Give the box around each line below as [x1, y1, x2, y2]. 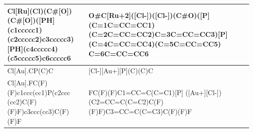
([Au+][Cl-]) [185, 87, 222, 97]
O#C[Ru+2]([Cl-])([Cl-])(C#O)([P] [89, 10, 210, 20]
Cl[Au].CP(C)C [7, 66, 54, 76]
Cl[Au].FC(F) [7, 78, 48, 88]
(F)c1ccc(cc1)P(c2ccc [7, 87, 71, 97]
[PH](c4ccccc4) [7, 43, 58, 53]
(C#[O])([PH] [7, 15, 55, 25]
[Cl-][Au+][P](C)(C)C [89, 66, 153, 76]
